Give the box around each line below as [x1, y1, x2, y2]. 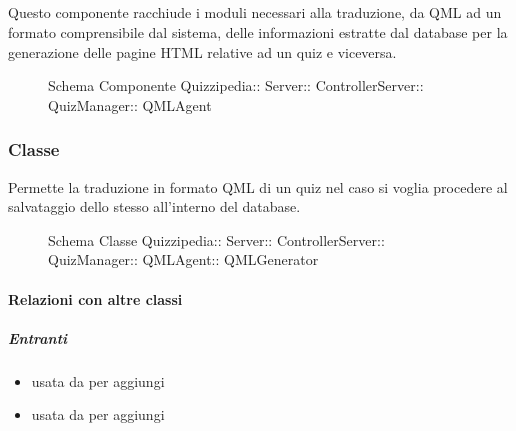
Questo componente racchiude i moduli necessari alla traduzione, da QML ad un [8, 2, 502, 23]
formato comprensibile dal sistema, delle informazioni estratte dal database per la [8, 21, 508, 42]
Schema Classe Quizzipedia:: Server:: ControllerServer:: [48, 229, 385, 250]
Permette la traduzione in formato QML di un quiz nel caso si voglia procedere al [8, 176, 508, 197]
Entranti [8, 327, 68, 348]
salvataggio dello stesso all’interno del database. [8, 196, 301, 217]
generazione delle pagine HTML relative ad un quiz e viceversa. [8, 41, 397, 62]
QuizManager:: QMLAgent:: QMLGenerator [48, 249, 319, 270]
